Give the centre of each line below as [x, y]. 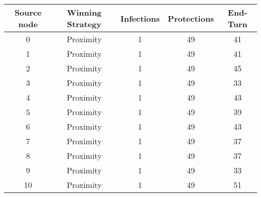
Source [28, 12]
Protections [191, 18]
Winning [84, 12]
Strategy [84, 24]
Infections [140, 18]
